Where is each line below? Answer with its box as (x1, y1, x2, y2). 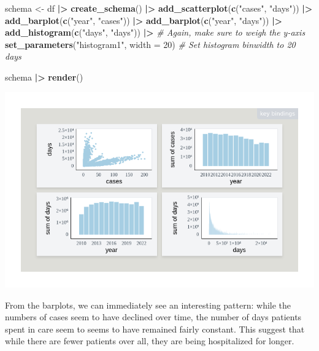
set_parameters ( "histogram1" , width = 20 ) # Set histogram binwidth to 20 (5, 37, 296, 50)
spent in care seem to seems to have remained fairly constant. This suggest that (5, 322, 305, 335)
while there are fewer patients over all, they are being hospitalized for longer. (5, 334, 294, 347)
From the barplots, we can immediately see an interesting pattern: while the (5, 298, 291, 311)
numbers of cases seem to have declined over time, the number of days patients (5, 310, 302, 323)
